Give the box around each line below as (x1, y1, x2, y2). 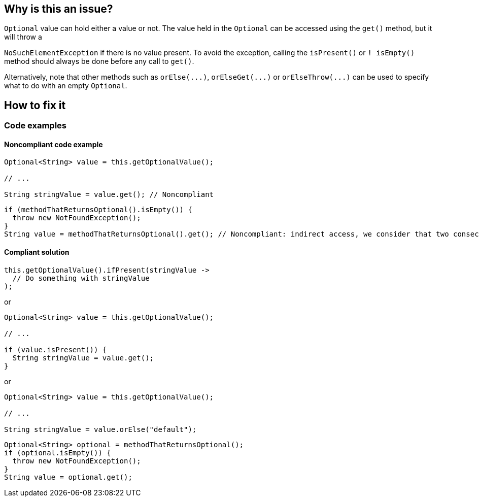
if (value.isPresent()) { (4, 345, 107, 354)
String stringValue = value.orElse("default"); (4, 425, 197, 433)
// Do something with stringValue (12, 274, 150, 282)
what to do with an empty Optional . (4, 81, 127, 90)
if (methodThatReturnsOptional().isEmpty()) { (4, 206, 192, 214)
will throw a (4, 32, 42, 42)
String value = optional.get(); (4, 473, 132, 481)
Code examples (4, 120, 67, 131)
